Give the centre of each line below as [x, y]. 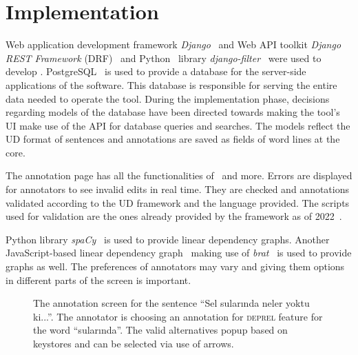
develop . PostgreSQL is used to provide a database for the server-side [156, 71]
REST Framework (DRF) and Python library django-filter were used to [164, 58]
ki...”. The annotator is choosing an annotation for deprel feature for [178, 316]
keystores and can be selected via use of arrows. [134, 343]
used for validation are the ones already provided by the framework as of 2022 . [174, 216]
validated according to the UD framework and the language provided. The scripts [178, 202]
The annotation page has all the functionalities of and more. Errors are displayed [179, 175]
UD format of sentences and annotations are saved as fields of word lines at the [173, 139]
